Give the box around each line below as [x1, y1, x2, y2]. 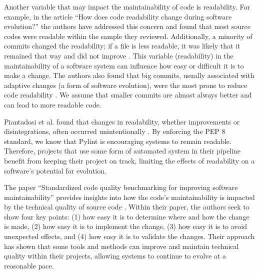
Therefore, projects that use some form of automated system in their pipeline [4, 145, 241, 156]
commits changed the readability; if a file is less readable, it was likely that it [4, 40, 240, 51]
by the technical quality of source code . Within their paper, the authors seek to [4, 201, 249, 212]
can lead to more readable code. [4, 99, 101, 109]
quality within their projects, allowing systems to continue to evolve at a [4, 250, 226, 261]
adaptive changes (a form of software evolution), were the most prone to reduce [4, 79, 247, 90]
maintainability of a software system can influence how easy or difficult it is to [4, 60, 244, 70]
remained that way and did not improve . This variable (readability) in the [4, 50, 233, 60]
